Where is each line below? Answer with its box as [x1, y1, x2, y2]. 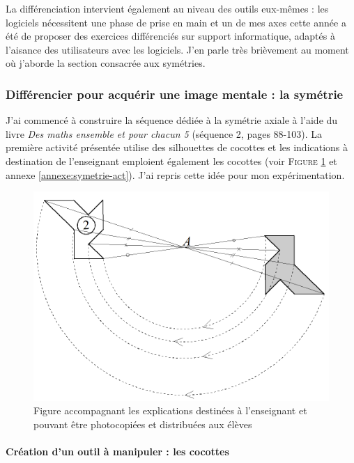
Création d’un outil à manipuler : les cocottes [6, 444, 229, 459]
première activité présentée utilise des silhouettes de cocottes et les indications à [6, 140, 348, 155]
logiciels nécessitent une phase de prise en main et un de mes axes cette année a [6, 15, 346, 29]
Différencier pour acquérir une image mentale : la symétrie [6, 85, 344, 102]
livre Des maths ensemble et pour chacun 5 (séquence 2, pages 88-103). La [6, 126, 322, 141]
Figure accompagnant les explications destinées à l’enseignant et [33, 403, 307, 418]
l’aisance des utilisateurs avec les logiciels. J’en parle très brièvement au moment [6, 42, 349, 56]
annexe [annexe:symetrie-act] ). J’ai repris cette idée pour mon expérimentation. [6, 167, 345, 182]
